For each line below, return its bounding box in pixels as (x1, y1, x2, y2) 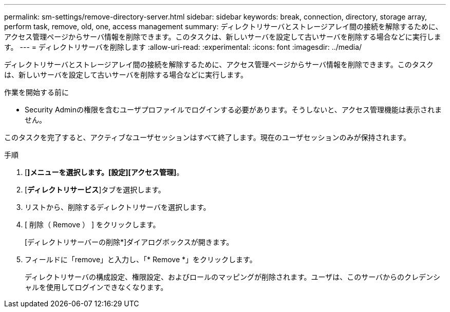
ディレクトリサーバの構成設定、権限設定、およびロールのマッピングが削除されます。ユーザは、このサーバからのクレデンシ (25, 272, 441, 281)
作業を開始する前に (4, 88, 69, 96)
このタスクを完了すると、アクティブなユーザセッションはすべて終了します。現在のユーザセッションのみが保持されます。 (4, 133, 410, 142)
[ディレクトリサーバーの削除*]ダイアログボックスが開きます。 (25, 238, 234, 246)
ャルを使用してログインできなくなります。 (25, 283, 168, 291)
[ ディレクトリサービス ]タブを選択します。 (25, 185, 165, 194)
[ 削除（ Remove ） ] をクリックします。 (25, 220, 160, 229)
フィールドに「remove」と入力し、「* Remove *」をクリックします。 (25, 255, 257, 264)
